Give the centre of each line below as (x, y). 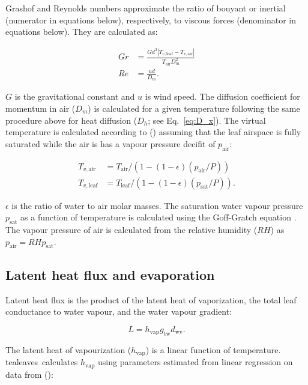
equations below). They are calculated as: (82, 32)
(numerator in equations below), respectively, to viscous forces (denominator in (151, 20)
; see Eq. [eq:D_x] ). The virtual (207, 120)
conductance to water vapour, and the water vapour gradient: (119, 311)
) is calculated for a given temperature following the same (194, 108)
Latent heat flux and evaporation (110, 274)
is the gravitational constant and (75, 96)
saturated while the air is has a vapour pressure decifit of (110, 143)
